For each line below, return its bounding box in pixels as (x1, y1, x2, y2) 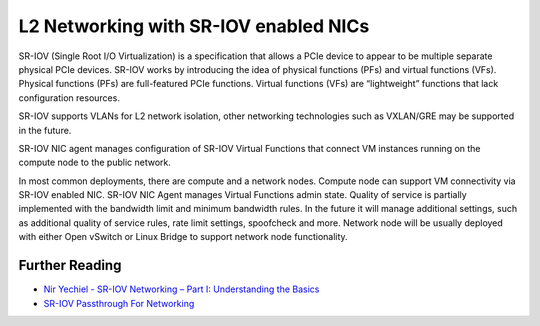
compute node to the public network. (18, 156, 172, 169)
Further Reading (18, 257, 122, 274)
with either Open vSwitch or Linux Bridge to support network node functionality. (18, 231, 349, 243)
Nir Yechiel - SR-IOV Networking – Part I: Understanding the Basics (43, 283, 320, 295)
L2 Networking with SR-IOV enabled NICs (18, 15, 370, 37)
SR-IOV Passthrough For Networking (43, 297, 195, 309)
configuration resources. (18, 91, 120, 104)
